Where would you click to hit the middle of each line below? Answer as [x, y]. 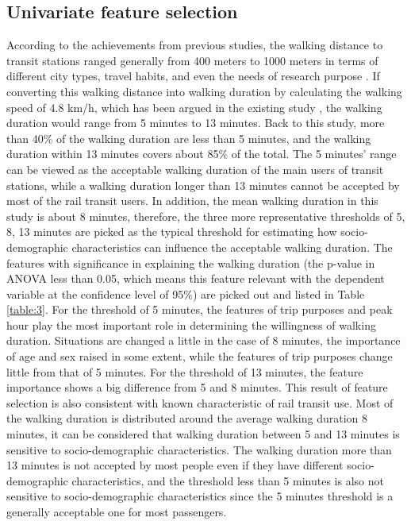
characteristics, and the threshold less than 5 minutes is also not [228, 480]
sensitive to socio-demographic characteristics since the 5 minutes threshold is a [200, 496]
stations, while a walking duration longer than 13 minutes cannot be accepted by [203, 185]
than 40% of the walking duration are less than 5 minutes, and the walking [189, 138]
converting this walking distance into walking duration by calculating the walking [204, 91]
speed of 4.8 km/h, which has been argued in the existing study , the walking [194, 107]
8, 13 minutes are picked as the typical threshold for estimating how [172, 232]
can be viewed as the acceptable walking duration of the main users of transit [195, 169]
